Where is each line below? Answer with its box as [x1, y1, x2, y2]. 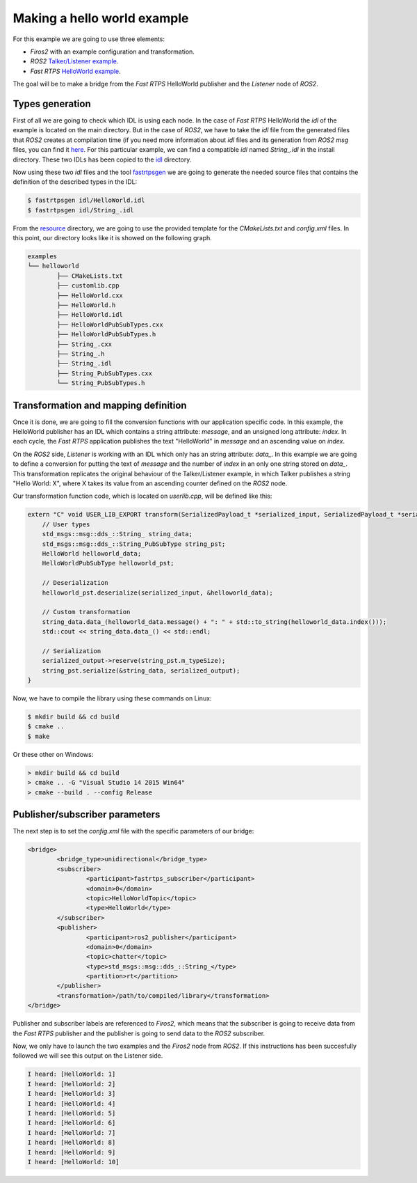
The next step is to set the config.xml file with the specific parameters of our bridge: [13, 827, 254, 836]
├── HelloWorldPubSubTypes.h [56, 331, 156, 338]
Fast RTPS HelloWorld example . [30, 67, 121, 75]
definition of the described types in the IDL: [13, 178, 138, 186]
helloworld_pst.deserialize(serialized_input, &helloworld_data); [42, 588, 274, 597]
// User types [42, 520, 90, 528]
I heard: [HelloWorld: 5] [27, 1109, 116, 1117]
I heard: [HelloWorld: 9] [27, 1148, 116, 1156]
